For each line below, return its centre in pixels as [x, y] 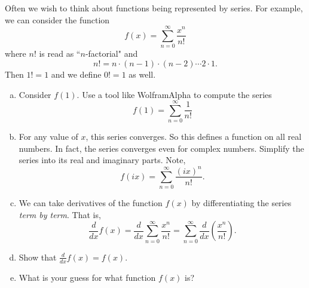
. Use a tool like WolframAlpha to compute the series [174, 94]
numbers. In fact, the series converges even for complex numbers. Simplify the [161, 148]
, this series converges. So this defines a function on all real [194, 137]
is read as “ [60, 53]
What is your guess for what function [87, 277]
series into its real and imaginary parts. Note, [102, 160]
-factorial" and [111, 53]
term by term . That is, [60, 214]
